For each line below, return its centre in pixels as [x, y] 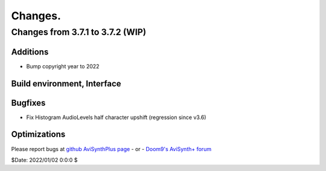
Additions [30, 52]
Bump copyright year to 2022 [63, 66]
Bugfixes [28, 103]
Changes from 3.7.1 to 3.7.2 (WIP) [79, 32]
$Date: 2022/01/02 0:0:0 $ [44, 160]
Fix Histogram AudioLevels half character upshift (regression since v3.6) [116, 117]
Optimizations [38, 134]
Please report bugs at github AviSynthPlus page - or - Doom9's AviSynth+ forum [111, 149]
